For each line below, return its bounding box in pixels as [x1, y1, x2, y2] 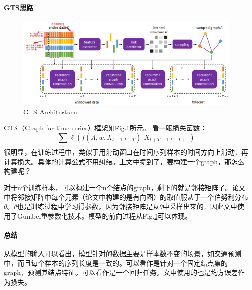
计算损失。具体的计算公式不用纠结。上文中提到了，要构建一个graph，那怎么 [4, 156, 245, 166]
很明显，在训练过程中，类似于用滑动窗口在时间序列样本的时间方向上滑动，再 [4, 147, 248, 157]
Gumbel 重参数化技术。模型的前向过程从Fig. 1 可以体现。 [17, 210, 192, 221]
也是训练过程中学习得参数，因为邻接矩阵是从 [17, 201, 160, 211]
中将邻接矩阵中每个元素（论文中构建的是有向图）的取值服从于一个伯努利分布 [4, 192, 248, 202]
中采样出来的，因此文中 [162, 201, 237, 211]
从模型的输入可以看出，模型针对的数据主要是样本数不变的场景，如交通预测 [4, 248, 241, 258]
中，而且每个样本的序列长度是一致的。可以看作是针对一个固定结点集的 [4, 258, 228, 268]
